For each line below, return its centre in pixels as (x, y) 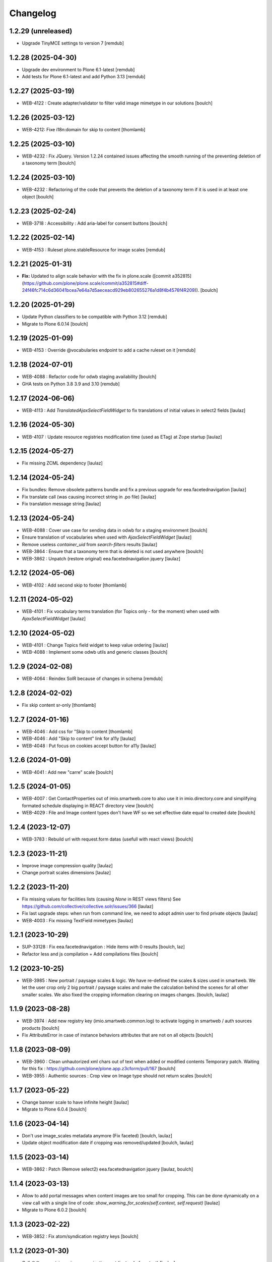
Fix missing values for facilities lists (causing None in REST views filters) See (101, 899)
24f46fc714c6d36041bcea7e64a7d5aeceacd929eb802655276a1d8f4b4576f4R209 (108, 290)
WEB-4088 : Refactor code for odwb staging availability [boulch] (89, 377)
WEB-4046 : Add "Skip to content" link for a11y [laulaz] (79, 739)
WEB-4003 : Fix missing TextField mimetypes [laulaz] (78, 920)
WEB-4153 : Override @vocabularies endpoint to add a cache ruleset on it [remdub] (109, 350)
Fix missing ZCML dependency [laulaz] (62, 463)
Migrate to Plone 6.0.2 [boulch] (54, 1210)
